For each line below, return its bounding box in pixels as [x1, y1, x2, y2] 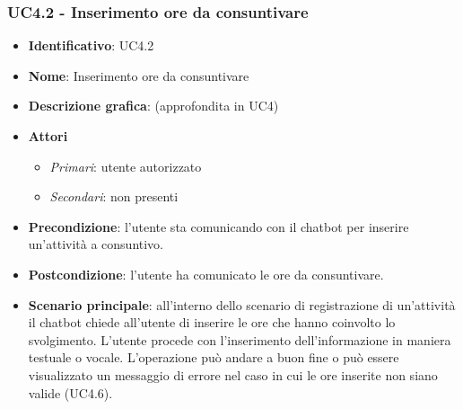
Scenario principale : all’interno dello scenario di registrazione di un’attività [28, 295, 456, 314]
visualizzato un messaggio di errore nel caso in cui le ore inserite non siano [28, 365, 438, 384]
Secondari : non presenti [49, 187, 179, 206]
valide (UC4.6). [28, 383, 113, 402]
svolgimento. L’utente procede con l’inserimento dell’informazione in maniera [28, 330, 451, 349]
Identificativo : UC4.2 [28, 36, 154, 55]
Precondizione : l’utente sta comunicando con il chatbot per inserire [28, 217, 409, 236]
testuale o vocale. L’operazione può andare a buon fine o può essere [28, 348, 399, 367]
